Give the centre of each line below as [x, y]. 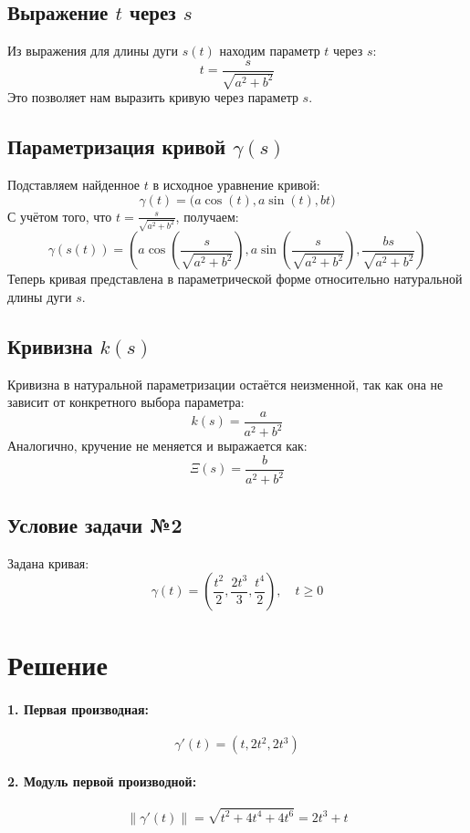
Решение [57, 665]
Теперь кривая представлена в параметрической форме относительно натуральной [235, 279]
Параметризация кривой [117, 146]
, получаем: [207, 216]
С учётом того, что [60, 216]
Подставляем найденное [74, 185]
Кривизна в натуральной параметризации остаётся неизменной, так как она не [225, 384]
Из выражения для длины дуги [93, 51]
